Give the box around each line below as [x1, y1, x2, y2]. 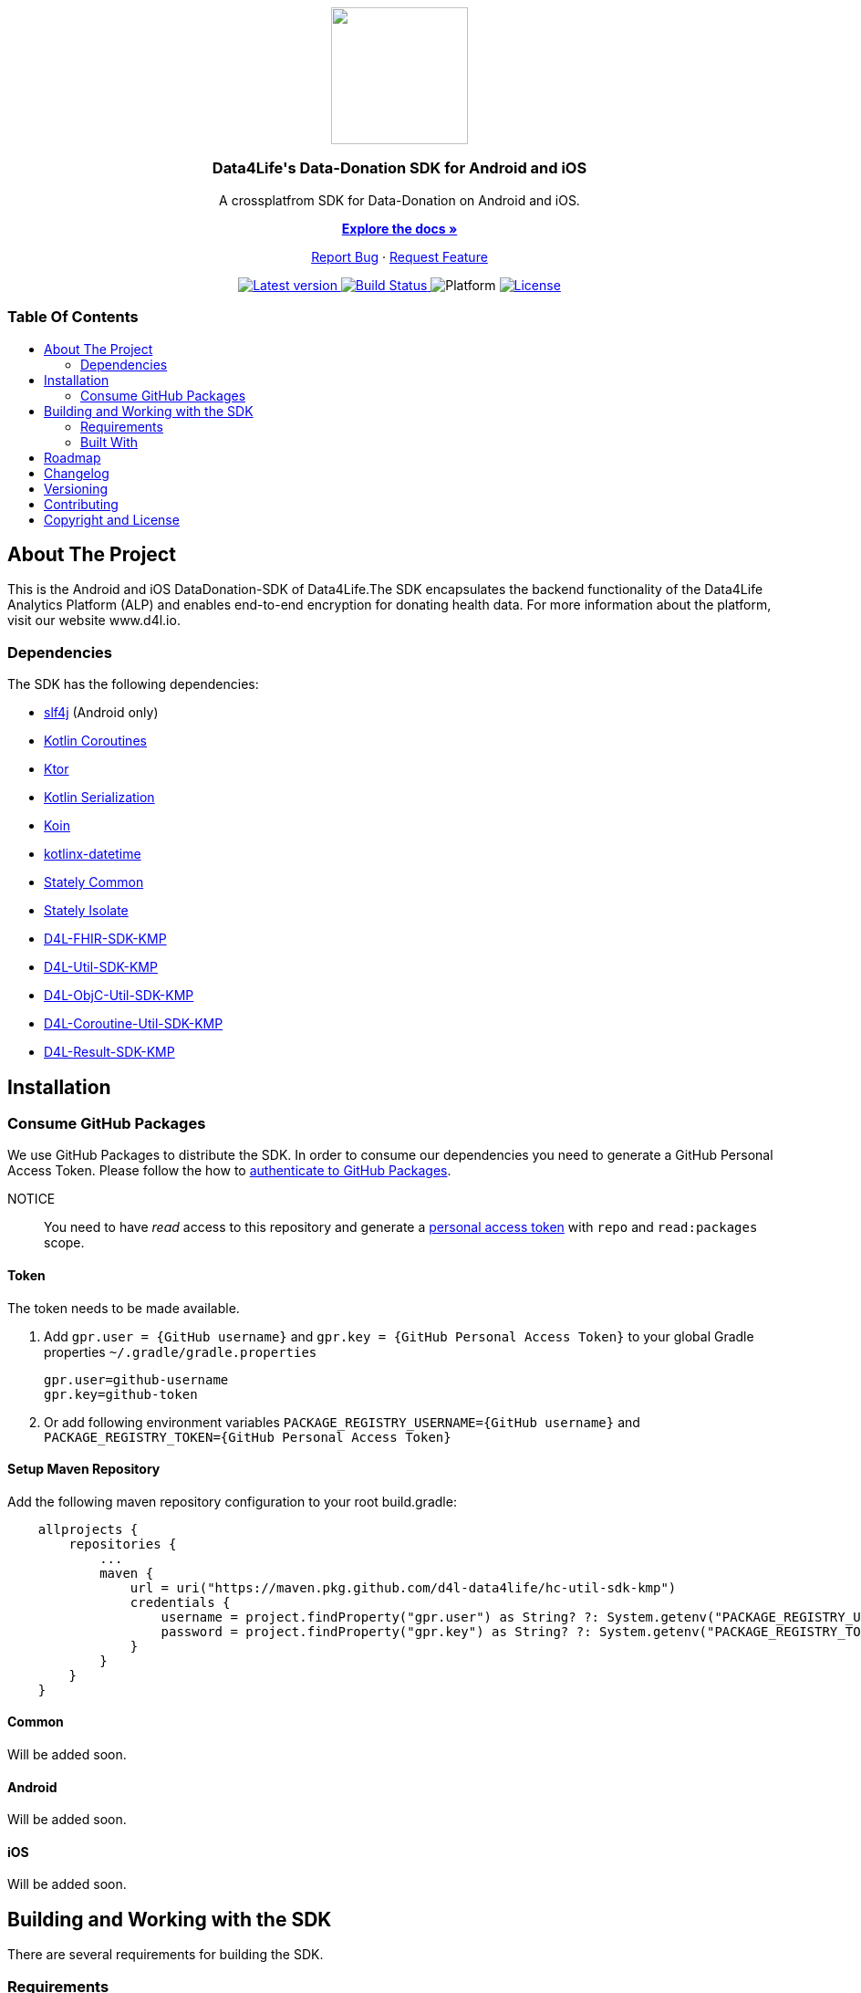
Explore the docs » [341, 220, 458, 236]
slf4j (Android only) [44, 704, 159, 721]
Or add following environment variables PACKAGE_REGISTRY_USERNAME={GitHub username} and [44, 1414, 640, 1430]
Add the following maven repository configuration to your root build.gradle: [7, 1493, 457, 1509]
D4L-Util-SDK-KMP [44, 959, 158, 976]
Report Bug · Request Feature [311, 248, 488, 265]
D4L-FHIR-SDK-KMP [44, 931, 167, 947]
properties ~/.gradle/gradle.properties [44, 1343, 317, 1360]
